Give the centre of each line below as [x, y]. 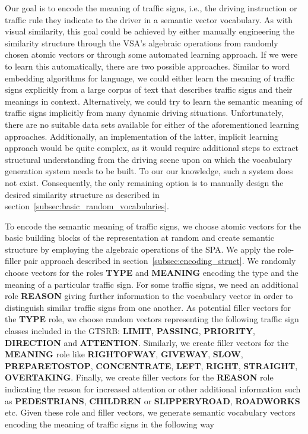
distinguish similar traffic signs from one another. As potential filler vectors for [148, 307]
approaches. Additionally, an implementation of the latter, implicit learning [142, 136]
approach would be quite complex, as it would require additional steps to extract [152, 148]
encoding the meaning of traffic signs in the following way [109, 424]
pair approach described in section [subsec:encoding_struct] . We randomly [160, 261]
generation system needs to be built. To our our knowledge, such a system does [149, 171]
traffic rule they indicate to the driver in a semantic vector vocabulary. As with [149, 19]
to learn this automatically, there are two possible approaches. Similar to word [147, 66]
